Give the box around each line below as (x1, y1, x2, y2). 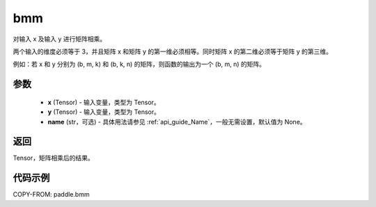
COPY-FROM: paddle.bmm (13, 190, 90, 199)
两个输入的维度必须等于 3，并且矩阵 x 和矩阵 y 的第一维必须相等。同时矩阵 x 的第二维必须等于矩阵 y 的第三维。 (13, 47, 333, 56)
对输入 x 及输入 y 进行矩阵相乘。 (13, 35, 107, 43)
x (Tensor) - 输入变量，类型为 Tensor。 (47, 98, 160, 106)
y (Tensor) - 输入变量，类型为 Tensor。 (47, 108, 160, 116)
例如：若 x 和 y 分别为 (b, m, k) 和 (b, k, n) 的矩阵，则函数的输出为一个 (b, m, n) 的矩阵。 (13, 60, 266, 69)
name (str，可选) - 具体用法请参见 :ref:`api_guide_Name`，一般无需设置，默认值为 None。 (47, 117, 306, 126)
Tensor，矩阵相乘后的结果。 (13, 154, 94, 163)
